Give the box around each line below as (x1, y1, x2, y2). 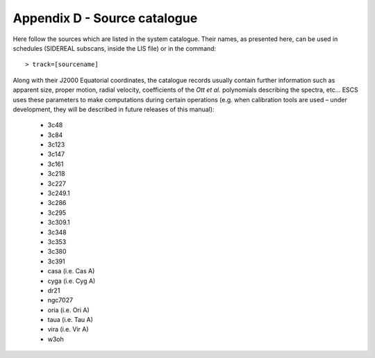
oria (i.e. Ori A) (47, 306, 90, 314)
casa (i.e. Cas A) (47, 267, 95, 275)
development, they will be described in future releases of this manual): (12, 105, 215, 113)
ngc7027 (47, 296, 73, 304)
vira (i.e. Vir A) (47, 325, 90, 334)
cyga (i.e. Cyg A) (47, 277, 96, 285)
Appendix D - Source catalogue (12, 10, 198, 26)
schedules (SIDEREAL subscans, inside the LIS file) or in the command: (12, 44, 217, 52)
